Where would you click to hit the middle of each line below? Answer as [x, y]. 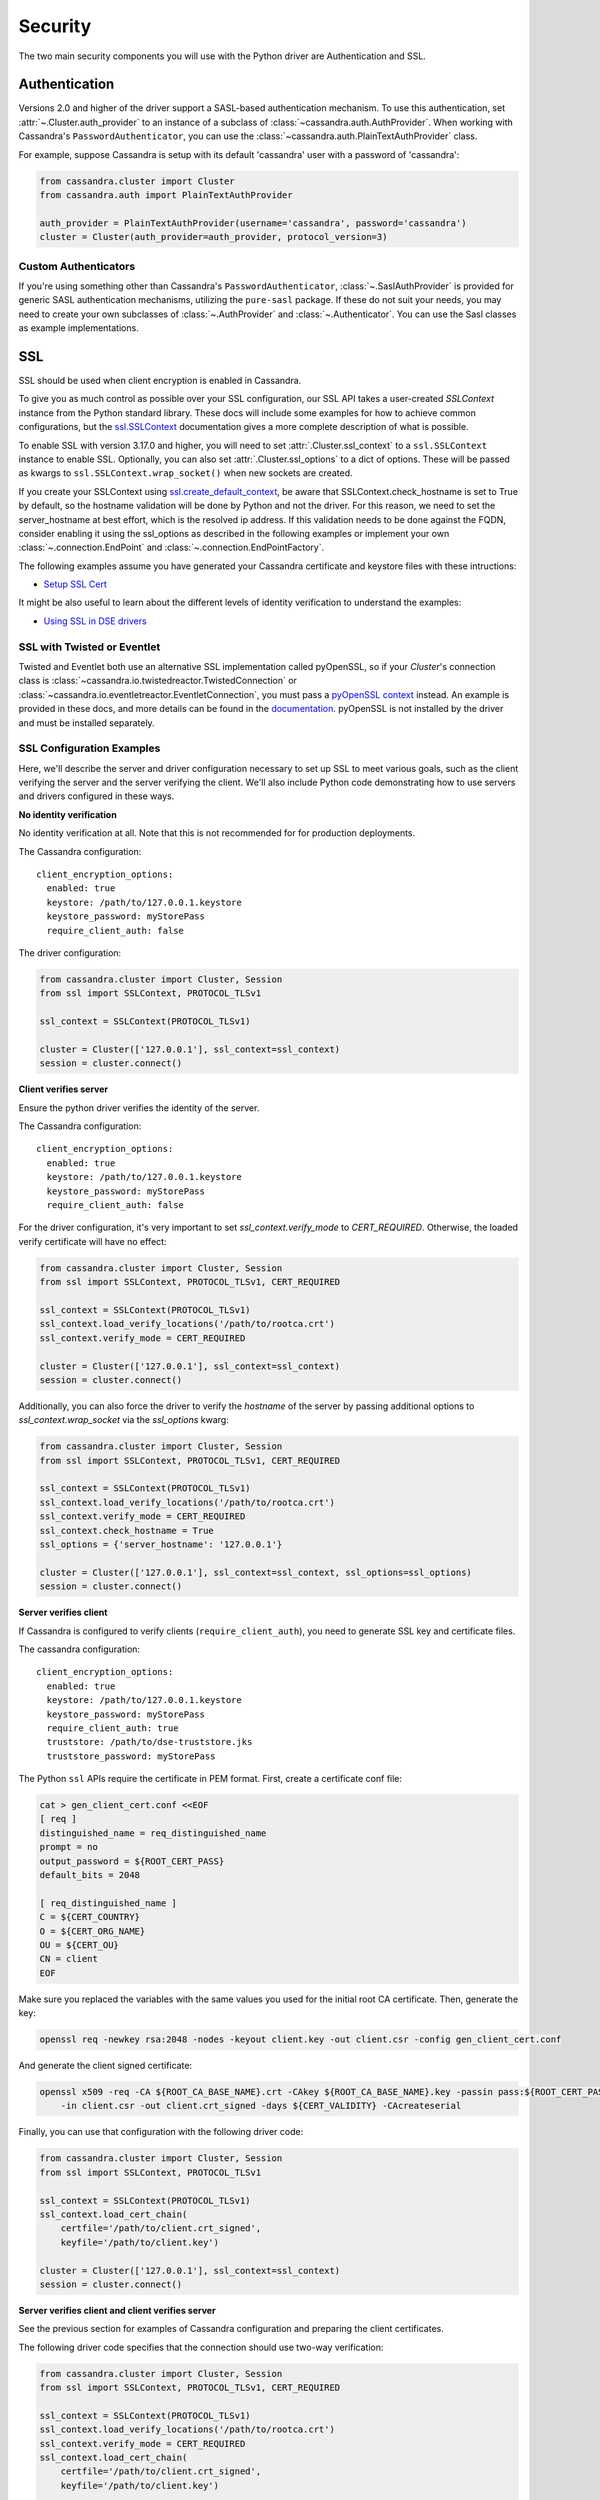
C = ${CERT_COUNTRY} [89, 1917]
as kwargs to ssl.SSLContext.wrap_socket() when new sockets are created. [186, 473]
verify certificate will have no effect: [92, 1241]
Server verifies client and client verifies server [117, 2310]
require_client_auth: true [112, 1728]
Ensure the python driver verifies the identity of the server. [139, 1107]
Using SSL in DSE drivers [95, 621]
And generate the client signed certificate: [105, 2066]
